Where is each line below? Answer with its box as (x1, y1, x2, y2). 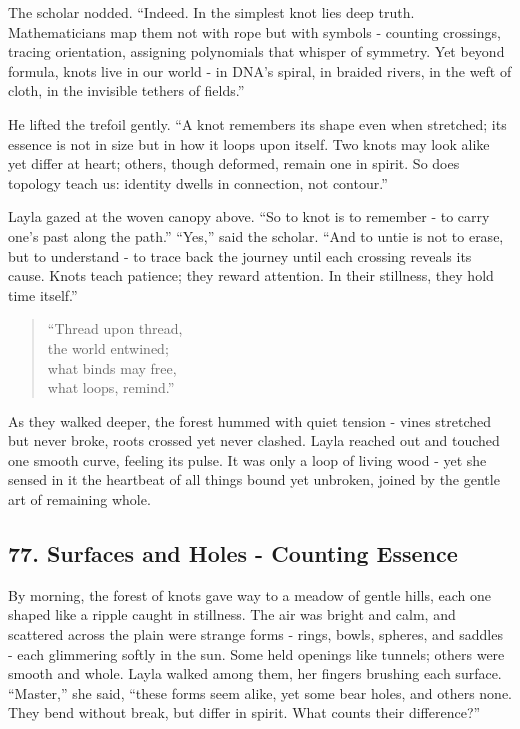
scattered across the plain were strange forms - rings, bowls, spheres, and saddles (8, 624, 503, 645)
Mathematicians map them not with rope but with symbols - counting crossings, (8, 21, 501, 42)
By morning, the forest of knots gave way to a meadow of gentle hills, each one (8, 584, 492, 605)
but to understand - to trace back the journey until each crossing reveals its (8, 245, 472, 266)
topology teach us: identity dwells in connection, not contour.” (8, 172, 388, 193)
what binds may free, (47, 357, 177, 378)
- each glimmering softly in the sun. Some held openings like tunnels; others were (8, 643, 505, 664)
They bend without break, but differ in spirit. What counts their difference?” (8, 702, 481, 723)
